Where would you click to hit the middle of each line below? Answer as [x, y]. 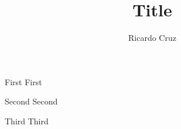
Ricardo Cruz [152, 38]
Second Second [31, 101]
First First [23, 81]
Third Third [27, 121]
